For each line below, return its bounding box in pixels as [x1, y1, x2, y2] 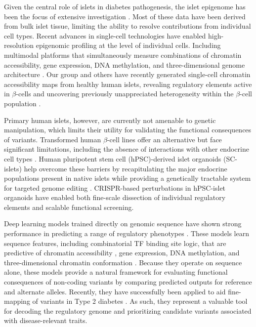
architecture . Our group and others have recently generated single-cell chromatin [4, 69, 251, 80]
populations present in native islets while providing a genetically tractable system [4, 173, 251, 183]
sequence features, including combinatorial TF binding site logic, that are [4, 238, 226, 248]
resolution [4, 40, 34, 50]
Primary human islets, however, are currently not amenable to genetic [4, 115, 216, 125]
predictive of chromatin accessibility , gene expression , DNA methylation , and [4, 247, 240, 258]
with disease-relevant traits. [4, 315, 87, 326]
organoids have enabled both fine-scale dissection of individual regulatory [4, 192, 226, 203]
